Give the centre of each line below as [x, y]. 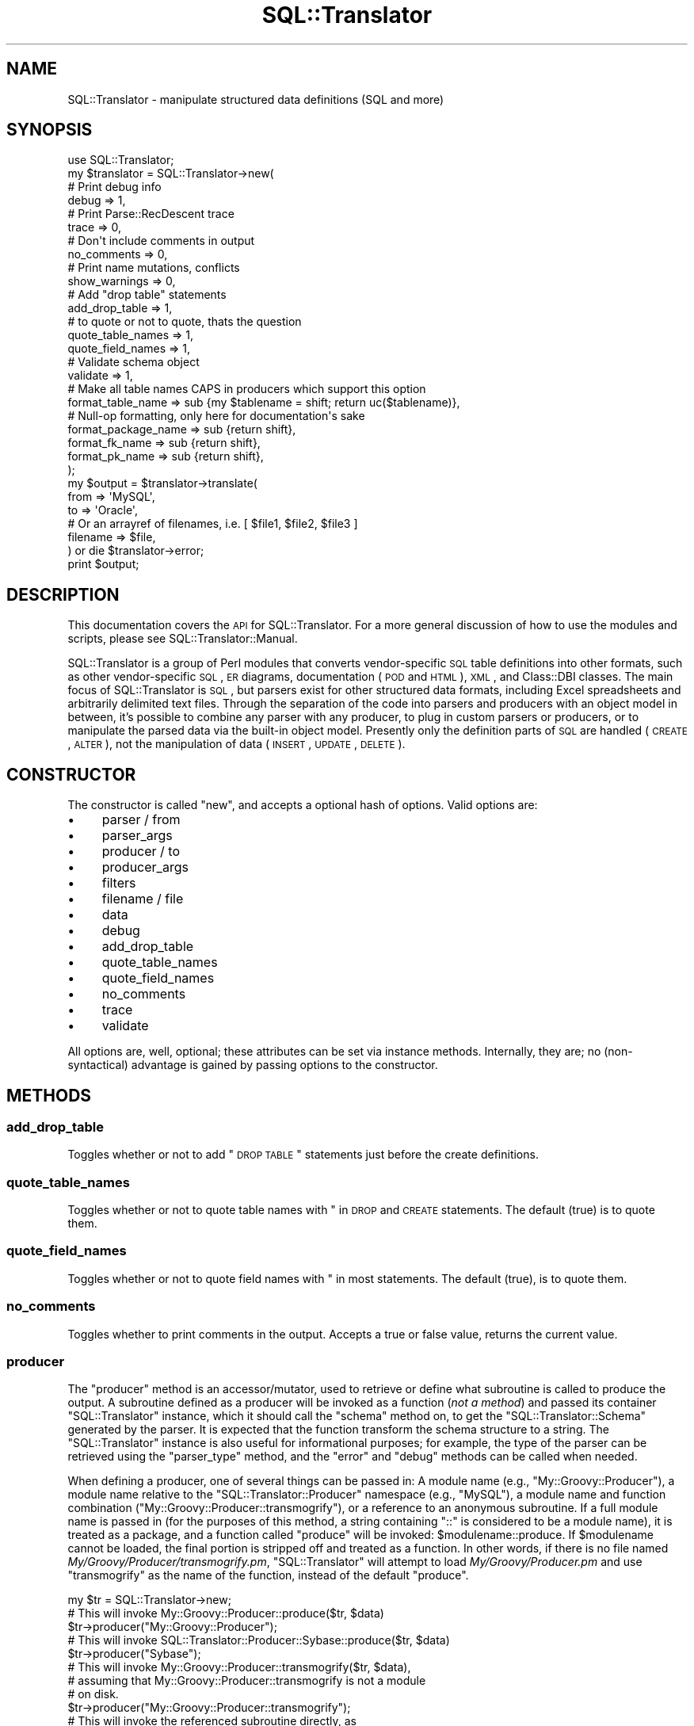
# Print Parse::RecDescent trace [151, 214]
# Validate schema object [133, 362]
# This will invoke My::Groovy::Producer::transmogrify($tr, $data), [239, 1667]
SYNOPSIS [50, 130]
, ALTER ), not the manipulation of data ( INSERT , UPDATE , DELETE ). [236, 744]
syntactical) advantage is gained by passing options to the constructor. [253, 1065]
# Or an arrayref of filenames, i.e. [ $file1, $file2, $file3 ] [213, 524]
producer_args [145, 867]
